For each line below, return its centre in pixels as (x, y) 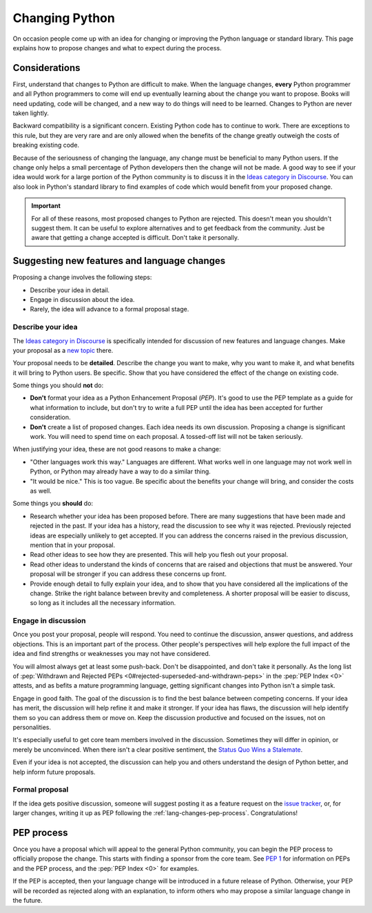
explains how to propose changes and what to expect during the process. (117, 48)
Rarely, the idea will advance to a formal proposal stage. (110, 309)
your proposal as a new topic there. (63, 350)
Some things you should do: (53, 504)
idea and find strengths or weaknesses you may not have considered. (112, 654)
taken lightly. (31, 113)
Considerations (46, 68)
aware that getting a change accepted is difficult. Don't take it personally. (135, 238)
